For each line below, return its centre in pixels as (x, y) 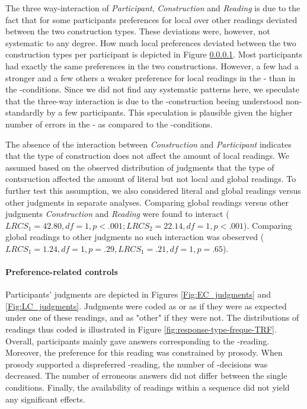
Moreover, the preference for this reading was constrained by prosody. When (144, 352)
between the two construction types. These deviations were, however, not (138, 31)
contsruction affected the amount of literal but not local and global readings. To (151, 179)
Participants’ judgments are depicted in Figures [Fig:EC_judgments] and (138, 294)
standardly (25, 112)
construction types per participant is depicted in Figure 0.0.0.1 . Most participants (154, 54)
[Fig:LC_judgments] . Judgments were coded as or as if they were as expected (146, 306)
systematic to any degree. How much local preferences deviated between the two (151, 42)
